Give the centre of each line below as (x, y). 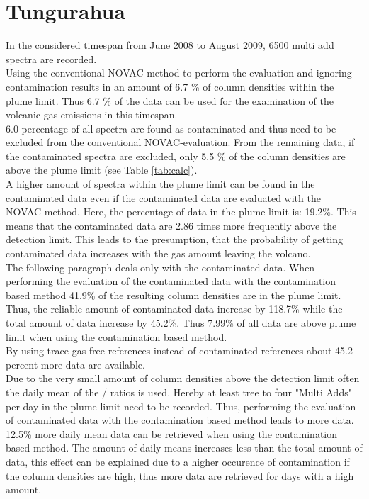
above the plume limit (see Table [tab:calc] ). (102, 170)
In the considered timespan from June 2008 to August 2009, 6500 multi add (170, 45)
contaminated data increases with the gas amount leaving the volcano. (158, 253)
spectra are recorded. (51, 58)
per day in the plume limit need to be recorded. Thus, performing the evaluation (181, 406)
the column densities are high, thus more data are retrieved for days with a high (180, 475)
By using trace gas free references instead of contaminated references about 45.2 (179, 351)
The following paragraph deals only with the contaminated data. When (160, 267)
